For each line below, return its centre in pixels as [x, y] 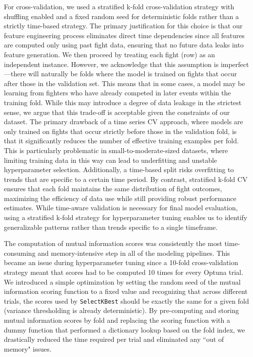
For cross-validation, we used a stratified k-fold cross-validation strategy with [119, 6]
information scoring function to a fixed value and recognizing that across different [126, 291]
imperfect [235, 64]
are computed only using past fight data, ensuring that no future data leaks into [124, 45]
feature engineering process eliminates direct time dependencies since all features [124, 35]
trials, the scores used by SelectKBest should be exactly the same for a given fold [126, 301]
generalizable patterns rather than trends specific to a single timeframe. [111, 227]
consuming [20, 253]
